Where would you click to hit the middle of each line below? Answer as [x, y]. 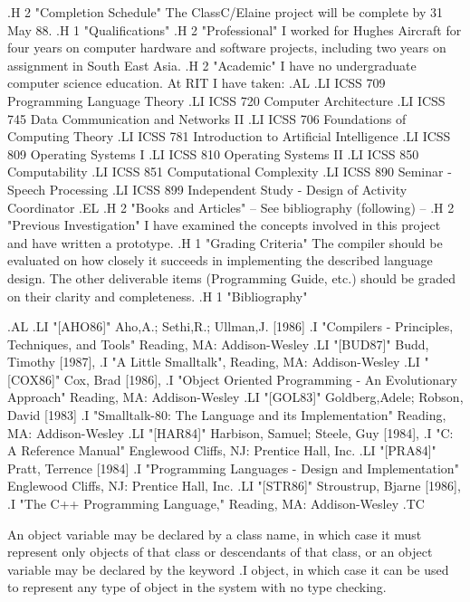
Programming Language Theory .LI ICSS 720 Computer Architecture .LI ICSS [226, 100]
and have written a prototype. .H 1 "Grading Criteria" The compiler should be [225, 242]
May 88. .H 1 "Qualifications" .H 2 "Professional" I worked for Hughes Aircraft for [235, 29]
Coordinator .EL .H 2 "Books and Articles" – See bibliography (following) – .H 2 [231, 207]
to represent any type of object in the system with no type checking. [197, 587]
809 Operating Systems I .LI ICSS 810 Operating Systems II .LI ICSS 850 [213, 153]
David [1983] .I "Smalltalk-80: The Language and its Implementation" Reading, [227, 415]
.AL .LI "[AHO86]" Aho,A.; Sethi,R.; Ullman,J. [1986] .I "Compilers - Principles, [230, 326]
